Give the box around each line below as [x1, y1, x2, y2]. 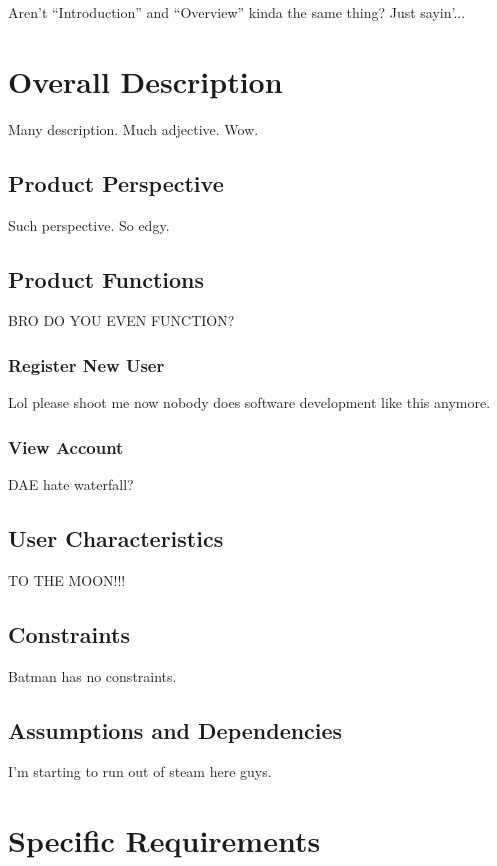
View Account [8, 434, 124, 459]
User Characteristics [8, 522, 224, 553]
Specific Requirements [8, 820, 321, 861]
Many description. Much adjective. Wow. [8, 118, 259, 139]
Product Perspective [8, 167, 224, 198]
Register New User [8, 352, 165, 377]
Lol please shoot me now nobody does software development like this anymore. [8, 392, 491, 413]
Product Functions [8, 263, 205, 294]
